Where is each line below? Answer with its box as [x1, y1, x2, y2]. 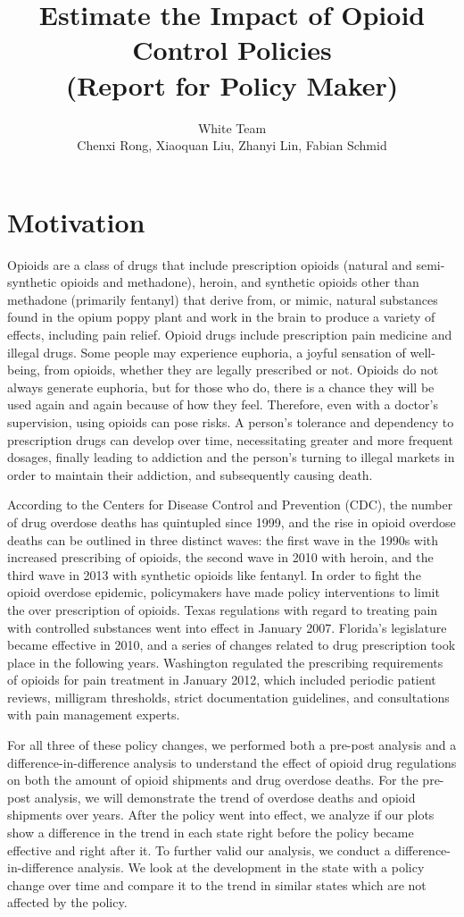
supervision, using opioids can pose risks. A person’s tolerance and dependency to [7, 412, 454, 431]
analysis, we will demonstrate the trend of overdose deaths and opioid [34, 787, 416, 806]
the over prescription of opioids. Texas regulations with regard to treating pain [7, 600, 438, 618]
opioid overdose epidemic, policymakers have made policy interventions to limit [7, 583, 440, 602]
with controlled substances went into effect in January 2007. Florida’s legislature [7, 618, 447, 636]
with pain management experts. [7, 705, 180, 724]
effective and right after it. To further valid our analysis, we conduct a [7, 840, 391, 859]
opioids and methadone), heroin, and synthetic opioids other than [60, 273, 419, 291]
